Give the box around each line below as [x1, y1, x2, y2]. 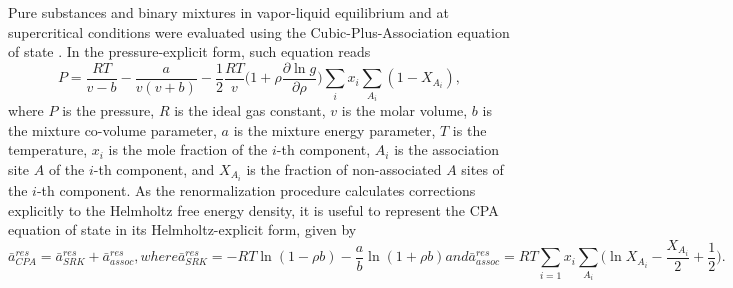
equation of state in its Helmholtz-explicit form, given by [8, 219, 357, 240]
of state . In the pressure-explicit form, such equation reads [8, 41, 371, 62]
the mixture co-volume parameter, [8, 119, 217, 140]
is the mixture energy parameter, [233, 119, 436, 140]
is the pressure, [62, 100, 155, 121]
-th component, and [93, 159, 215, 179]
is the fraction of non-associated [246, 159, 442, 179]
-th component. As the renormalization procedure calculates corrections [36, 180, 476, 201]
